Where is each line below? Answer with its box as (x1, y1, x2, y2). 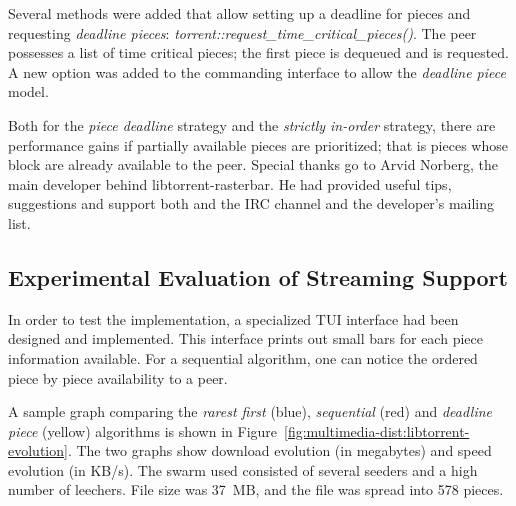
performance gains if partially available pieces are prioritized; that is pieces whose (8, 134, 508, 155)
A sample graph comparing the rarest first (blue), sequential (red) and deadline (8, 401, 492, 422)
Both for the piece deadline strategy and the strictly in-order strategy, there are (8, 114, 496, 135)
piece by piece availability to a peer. (8, 367, 228, 388)
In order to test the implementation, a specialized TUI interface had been (8, 308, 459, 329)
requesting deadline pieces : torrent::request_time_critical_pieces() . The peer (8, 22, 477, 43)
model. (8, 81, 49, 102)
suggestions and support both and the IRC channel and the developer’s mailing (8, 193, 495, 214)
